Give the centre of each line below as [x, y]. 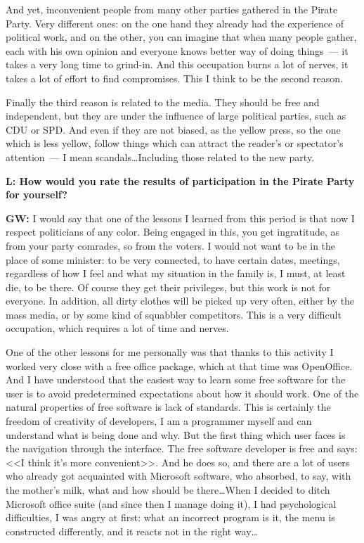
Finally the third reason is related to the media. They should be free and [163, 102]
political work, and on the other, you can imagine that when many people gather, [181, 37]
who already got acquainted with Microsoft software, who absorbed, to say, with [178, 476]
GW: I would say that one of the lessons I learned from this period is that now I [180, 218]
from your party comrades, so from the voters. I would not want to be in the [171, 245]
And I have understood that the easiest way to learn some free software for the [176, 379]
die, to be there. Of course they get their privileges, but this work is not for [168, 287]
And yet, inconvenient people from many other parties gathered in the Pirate [172, 9]
